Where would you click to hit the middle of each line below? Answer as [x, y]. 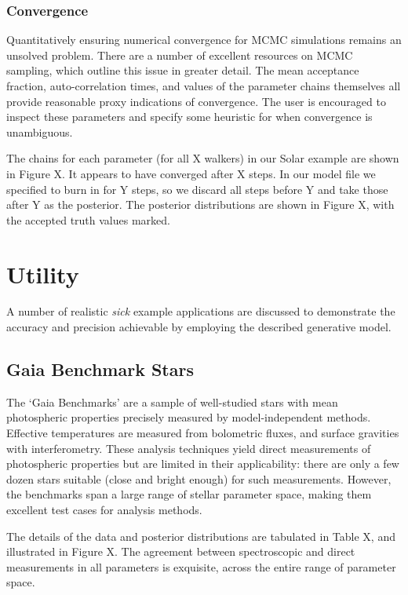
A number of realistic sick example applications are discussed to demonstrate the [201, 311]
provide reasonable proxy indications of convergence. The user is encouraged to [196, 101]
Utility [43, 274]
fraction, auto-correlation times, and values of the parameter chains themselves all [204, 86]
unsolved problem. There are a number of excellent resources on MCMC [180, 55]
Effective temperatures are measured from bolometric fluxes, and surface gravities [203, 433]
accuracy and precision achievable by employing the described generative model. [199, 327]
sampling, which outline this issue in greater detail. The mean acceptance [183, 70]
